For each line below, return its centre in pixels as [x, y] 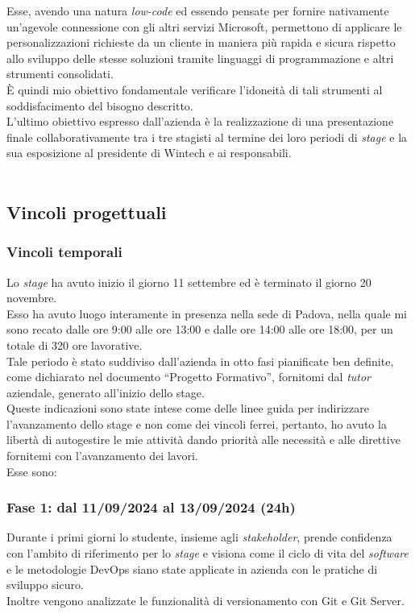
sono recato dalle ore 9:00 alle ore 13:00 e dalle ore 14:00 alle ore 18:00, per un [200, 329]
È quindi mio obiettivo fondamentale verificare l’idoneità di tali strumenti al [195, 89]
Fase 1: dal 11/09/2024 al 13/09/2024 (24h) [151, 507]
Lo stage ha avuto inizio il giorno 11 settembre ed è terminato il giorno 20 [189, 282]
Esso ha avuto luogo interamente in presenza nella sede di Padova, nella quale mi [207, 313]
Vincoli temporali [64, 252]
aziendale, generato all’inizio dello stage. [106, 392]
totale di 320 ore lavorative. [75, 344]
